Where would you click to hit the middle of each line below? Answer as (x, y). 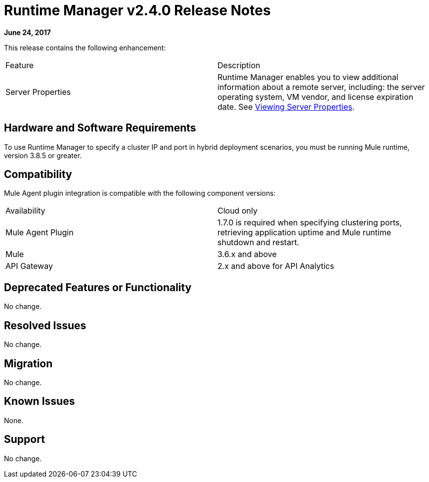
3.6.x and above (247, 254)
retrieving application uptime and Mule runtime (304, 233)
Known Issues (40, 401)
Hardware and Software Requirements (100, 128)
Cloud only (237, 211)
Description (239, 65)
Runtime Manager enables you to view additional (308, 77)
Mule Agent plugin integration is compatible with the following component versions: (140, 193)
